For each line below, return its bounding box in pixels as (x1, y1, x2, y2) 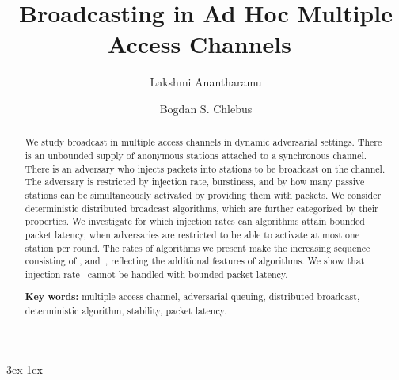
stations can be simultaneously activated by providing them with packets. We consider (25, 188, 382, 201)
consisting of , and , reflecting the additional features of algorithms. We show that (25, 254, 365, 268)
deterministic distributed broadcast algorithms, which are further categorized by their (25, 201, 378, 215)
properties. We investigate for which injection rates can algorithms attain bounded (25, 215, 365, 228)
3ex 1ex (6, 360, 43, 377)
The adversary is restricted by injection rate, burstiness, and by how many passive (25, 175, 365, 188)
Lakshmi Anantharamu (150, 74, 262, 90)
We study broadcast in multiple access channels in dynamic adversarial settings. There (25, 135, 382, 149)
